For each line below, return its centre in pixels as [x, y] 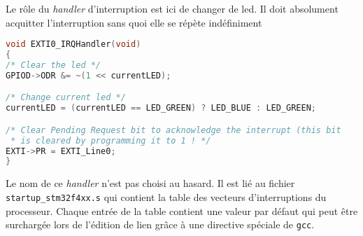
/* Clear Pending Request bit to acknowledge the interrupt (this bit [173, 130]
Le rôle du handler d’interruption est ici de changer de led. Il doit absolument [172, 8]
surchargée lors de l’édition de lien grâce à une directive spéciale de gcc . [160, 224]
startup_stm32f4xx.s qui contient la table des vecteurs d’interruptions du [166, 196]
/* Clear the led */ [54, 65]
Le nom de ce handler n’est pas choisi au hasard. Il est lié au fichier [150, 183]
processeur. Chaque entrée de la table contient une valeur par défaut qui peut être [182, 210]
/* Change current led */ [66, 98]
